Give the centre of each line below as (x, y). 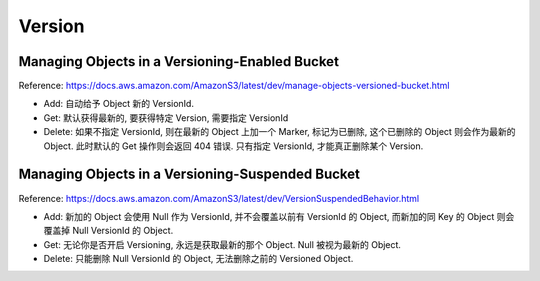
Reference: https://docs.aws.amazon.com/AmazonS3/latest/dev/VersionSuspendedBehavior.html (219, 198)
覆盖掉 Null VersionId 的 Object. (108, 231)
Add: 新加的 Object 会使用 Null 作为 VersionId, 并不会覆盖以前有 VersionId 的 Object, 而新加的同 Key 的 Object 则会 (279, 216)
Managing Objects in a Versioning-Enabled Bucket (179, 61)
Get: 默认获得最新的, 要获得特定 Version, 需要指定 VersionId (166, 117)
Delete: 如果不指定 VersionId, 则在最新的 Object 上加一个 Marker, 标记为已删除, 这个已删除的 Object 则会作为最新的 (279, 132)
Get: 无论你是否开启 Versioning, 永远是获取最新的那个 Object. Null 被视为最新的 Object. (222, 244)
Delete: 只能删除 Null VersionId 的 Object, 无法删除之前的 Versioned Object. (198, 259)
